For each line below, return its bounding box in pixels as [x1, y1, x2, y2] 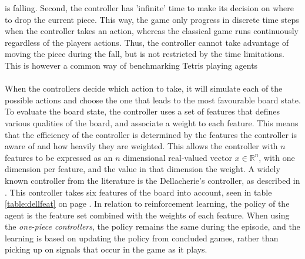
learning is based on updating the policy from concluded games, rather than [5, 231, 279, 244]
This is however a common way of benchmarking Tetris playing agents [5, 59, 258, 71]
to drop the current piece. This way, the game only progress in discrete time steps [5, 13, 299, 25]
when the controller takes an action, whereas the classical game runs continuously [5, 25, 299, 37]
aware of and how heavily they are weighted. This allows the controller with [5, 140, 278, 152]
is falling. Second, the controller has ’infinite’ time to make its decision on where [5, 2, 294, 14]
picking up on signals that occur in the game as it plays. [5, 243, 207, 255]
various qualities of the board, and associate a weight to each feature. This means [5, 116, 299, 129]
